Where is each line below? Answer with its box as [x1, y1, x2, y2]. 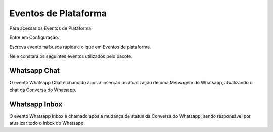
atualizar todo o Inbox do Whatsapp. [9, 120, 85, 126]
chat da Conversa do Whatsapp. [9, 86, 77, 93]
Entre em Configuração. [9, 34, 59, 40]
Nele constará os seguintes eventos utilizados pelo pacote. [9, 53, 132, 59]
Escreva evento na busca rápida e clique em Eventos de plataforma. [9, 43, 151, 50]
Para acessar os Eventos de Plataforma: [9, 25, 93, 31]
